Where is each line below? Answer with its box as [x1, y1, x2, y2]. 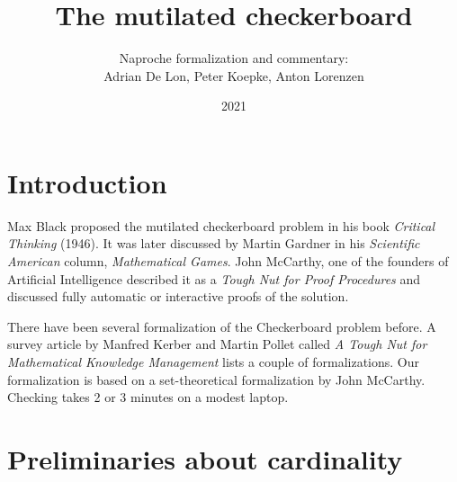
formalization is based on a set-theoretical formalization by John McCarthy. [7, 370, 426, 388]
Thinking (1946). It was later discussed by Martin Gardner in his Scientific [7, 234, 420, 253]
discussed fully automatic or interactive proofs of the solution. [7, 287, 349, 306]
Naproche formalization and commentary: [119, 49, 349, 67]
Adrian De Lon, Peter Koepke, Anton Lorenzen [103, 66, 364, 85]
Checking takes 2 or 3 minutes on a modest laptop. [7, 388, 289, 406]
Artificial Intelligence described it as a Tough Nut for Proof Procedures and [7, 269, 421, 288]
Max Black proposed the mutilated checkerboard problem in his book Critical [7, 216, 435, 235]
